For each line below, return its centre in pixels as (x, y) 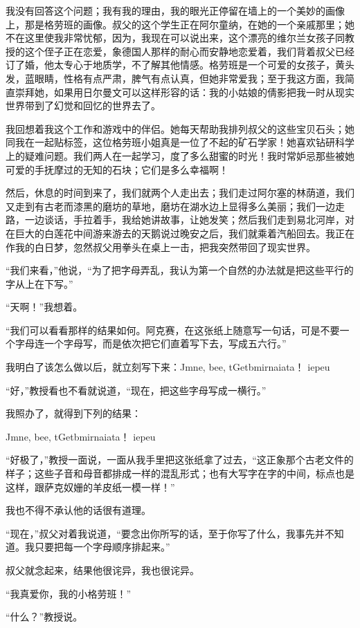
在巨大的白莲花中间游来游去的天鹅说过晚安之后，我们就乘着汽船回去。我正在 (180, 233)
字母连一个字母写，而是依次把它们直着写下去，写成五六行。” (151, 343)
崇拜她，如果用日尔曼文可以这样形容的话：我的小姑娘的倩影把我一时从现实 (184, 92)
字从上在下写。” (39, 283)
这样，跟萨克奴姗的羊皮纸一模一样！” (90, 487)
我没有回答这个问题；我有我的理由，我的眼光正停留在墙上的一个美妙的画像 (175, 10)
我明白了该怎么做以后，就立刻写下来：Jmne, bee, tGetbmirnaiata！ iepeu (168, 367)
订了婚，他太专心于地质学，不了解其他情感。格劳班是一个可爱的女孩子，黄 (175, 65)
